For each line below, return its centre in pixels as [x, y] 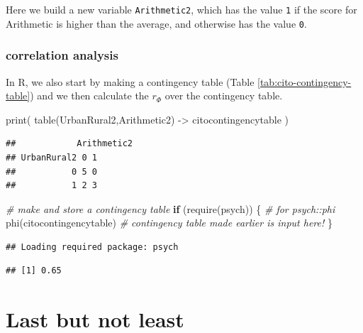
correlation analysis [62, 55]
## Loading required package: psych [92, 247]
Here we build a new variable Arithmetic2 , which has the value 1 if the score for [181, 9]
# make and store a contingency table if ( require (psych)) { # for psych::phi [171, 208]
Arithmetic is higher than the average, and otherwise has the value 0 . [156, 23]
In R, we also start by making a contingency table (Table [130, 81]
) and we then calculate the [89, 95]
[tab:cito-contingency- [305, 81]
